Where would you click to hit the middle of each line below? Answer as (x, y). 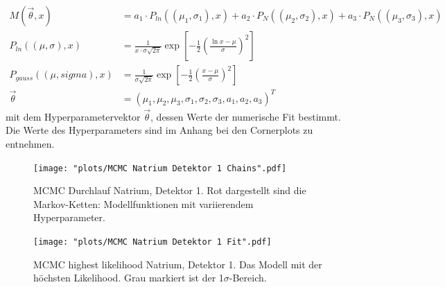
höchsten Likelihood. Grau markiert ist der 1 (129, 278)
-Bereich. (248, 278)
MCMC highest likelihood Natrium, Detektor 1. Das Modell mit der (178, 264)
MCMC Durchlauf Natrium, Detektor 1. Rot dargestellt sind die (170, 190)
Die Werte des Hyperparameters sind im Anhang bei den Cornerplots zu (159, 130)
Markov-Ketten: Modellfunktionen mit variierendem (143, 203)
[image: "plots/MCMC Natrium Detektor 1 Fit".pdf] (152, 242)
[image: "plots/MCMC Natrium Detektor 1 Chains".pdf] (160, 168)
